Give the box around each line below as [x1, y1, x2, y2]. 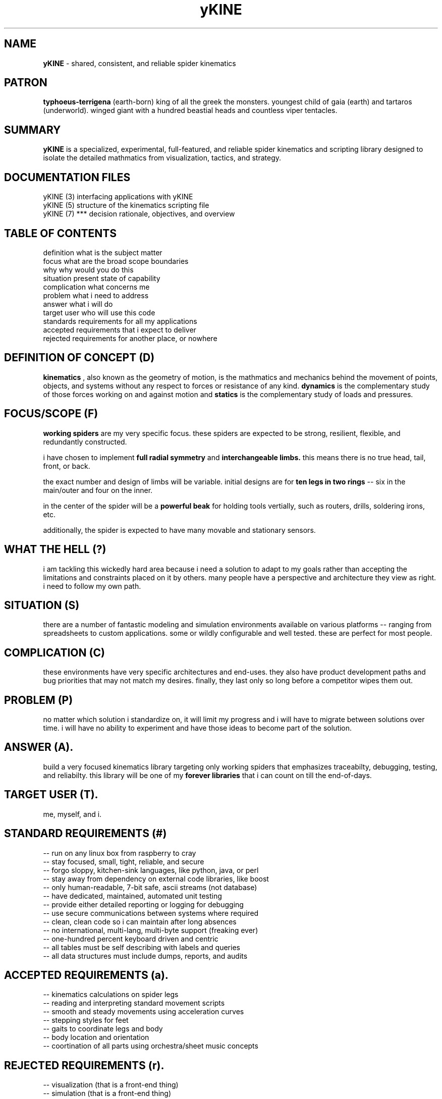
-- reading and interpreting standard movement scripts [43, 999, 225, 1008]
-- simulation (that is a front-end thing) [43, 1089, 172, 1098]
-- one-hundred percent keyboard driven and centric [43, 934, 218, 943]
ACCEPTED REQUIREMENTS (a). [4, 968, 169, 981]
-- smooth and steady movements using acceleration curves [43, 1007, 244, 1016]
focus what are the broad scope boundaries [43, 256, 189, 265]
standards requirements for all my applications [43, 316, 197, 325]
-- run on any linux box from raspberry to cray [43, 848, 196, 857]
